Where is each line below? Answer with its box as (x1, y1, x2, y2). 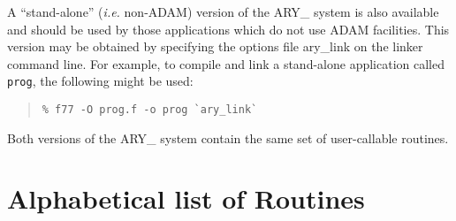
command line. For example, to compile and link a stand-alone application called (7, 54, 445, 72)
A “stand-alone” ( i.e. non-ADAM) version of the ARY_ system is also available (7, 3, 439, 20)
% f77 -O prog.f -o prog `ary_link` (42, 103, 258, 117)
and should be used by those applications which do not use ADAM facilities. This (7, 19, 450, 38)
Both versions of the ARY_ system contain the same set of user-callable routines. (7, 128, 449, 147)
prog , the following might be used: (7, 72, 194, 90)
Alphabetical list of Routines (7, 180, 365, 217)
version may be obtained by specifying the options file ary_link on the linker (7, 37, 423, 56)
